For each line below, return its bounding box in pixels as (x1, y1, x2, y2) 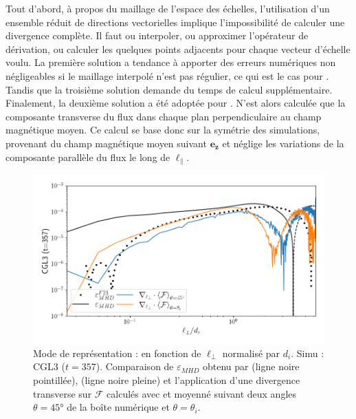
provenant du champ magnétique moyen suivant (5, 136, 207, 150)
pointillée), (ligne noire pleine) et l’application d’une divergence (33, 372, 300, 387)
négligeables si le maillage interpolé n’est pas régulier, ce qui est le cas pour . (5, 68, 329, 83)
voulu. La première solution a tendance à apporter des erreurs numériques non (5, 55, 336, 69)
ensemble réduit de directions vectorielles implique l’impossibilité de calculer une (5, 14, 345, 29)
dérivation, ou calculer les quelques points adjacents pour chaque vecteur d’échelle (5, 41, 351, 56)
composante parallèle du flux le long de (5, 149, 170, 164)
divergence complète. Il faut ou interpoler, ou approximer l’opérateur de (5, 28, 309, 43)
